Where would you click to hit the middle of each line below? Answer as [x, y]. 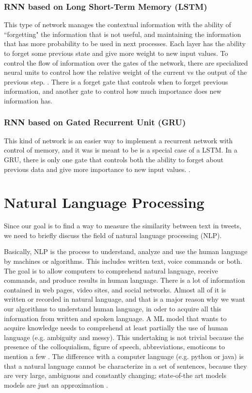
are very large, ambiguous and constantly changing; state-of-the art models [115, 375]
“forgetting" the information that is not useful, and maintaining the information [123, 34]
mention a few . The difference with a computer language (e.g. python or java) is [124, 356]
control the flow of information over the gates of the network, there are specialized [126, 62]
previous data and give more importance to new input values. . [97, 169]
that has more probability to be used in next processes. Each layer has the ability [125, 43]
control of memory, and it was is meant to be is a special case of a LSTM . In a [121, 150]
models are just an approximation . [56, 384]
